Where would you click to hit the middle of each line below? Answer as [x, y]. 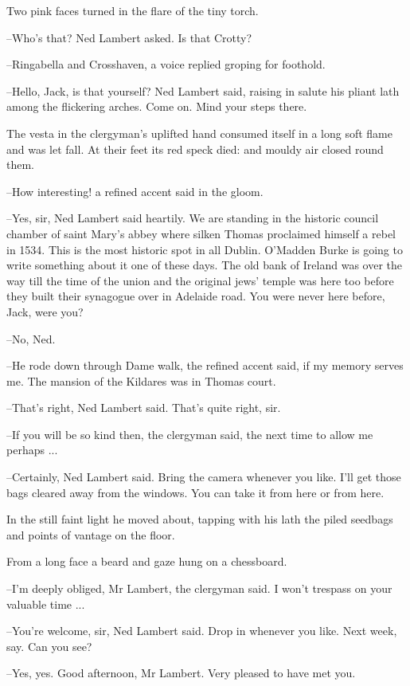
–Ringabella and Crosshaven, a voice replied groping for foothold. [166, 64]
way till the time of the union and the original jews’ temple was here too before [200, 280]
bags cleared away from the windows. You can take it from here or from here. [195, 492]
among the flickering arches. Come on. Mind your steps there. [157, 106]
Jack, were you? [45, 311]
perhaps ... [32, 450]
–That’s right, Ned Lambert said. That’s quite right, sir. [144, 408]
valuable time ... [46, 604]
